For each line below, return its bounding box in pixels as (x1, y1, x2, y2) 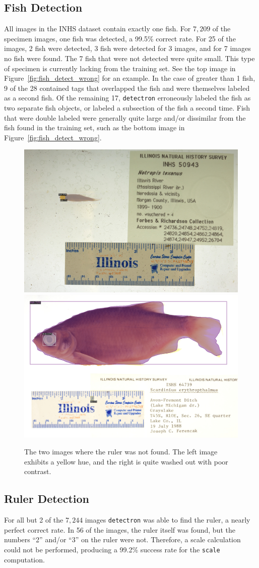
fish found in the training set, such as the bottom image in (4, 122, 185, 133)
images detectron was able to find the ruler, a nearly (85, 514, 250, 525)
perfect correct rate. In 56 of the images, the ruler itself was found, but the (4, 524, 235, 535)
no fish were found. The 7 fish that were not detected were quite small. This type (4, 53, 255, 63)
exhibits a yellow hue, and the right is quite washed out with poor (24, 456, 228, 467)
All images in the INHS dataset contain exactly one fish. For (4, 23, 191, 34)
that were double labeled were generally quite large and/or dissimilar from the (4, 112, 246, 123)
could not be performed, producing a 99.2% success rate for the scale (4, 544, 220, 554)
